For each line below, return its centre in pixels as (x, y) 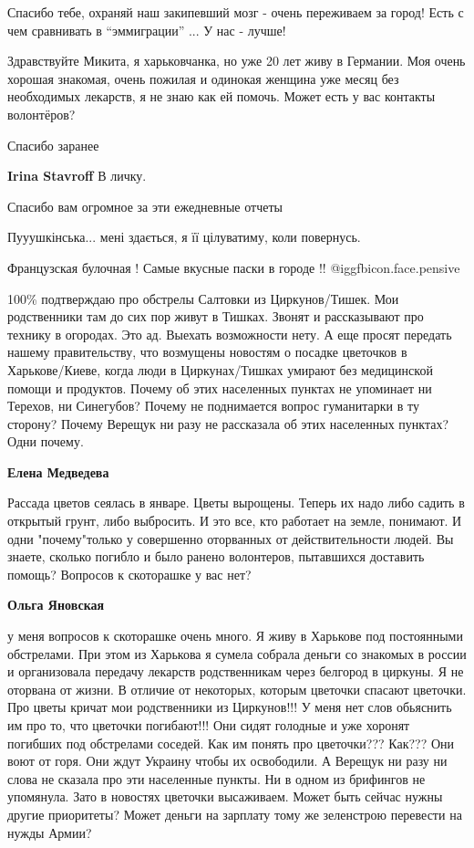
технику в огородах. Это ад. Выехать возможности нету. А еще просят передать (230, 334)
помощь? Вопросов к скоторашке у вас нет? (129, 574)
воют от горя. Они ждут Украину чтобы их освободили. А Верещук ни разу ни (227, 761)
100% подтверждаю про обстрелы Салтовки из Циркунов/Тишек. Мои (203, 298)
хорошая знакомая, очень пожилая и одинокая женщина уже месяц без (203, 78)
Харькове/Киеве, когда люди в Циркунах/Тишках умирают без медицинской (220, 369)
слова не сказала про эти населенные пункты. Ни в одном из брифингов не (216, 778)
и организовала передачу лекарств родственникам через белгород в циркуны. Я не (236, 671)
